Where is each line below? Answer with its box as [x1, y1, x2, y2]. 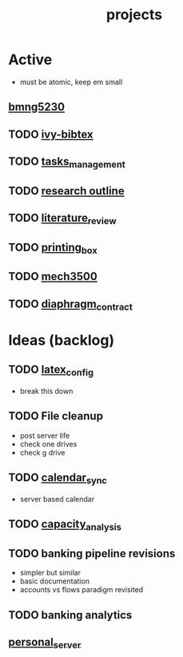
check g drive [19, 447, 66, 457]
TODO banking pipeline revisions [8, 547, 176, 560]
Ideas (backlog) [8, 331, 114, 349]
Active [8, 50, 53, 69]
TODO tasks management [8, 154, 125, 170]
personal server [8, 635, 82, 651]
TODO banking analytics [8, 608, 133, 622]
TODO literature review [8, 211, 117, 227]
